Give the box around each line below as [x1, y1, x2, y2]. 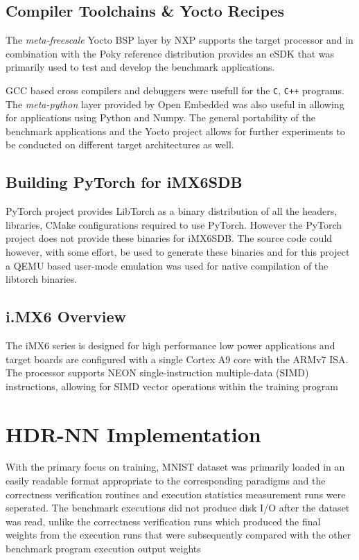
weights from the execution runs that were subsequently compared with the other [6, 527, 351, 542]
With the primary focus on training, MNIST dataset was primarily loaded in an [6, 460, 345, 474]
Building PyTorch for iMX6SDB [6, 171, 243, 193]
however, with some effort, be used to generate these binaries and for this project [6, 245, 350, 259]
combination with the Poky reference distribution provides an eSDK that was [6, 46, 335, 60]
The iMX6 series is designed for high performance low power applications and [6, 338, 335, 352]
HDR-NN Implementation [6, 419, 261, 448]
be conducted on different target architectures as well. [6, 137, 234, 152]
